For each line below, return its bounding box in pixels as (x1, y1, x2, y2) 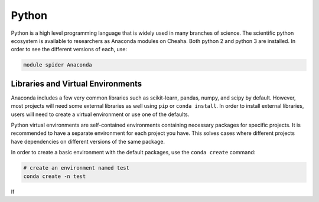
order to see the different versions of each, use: (11, 46, 127, 53)
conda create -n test (23, 173, 86, 180)
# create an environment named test (23, 165, 130, 171)
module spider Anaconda (23, 62, 93, 68)
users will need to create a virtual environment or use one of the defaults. (11, 111, 190, 118)
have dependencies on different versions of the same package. (11, 138, 165, 145)
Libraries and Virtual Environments (11, 78, 142, 88)
